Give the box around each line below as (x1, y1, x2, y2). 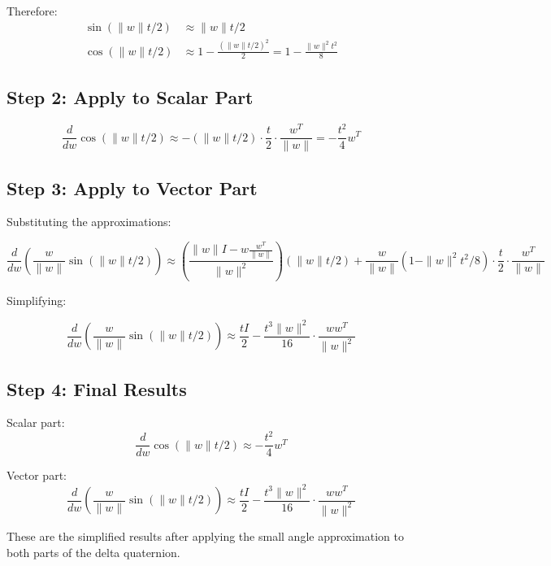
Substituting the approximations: (7, 213, 171, 230)
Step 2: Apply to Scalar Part (7, 84, 254, 109)
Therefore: (7, 2, 58, 19)
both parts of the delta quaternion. (7, 543, 180, 560)
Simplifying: (7, 291, 67, 308)
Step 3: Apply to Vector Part (7, 175, 258, 200)
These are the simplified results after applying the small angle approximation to (7, 527, 404, 544)
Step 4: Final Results (7, 376, 187, 401)
